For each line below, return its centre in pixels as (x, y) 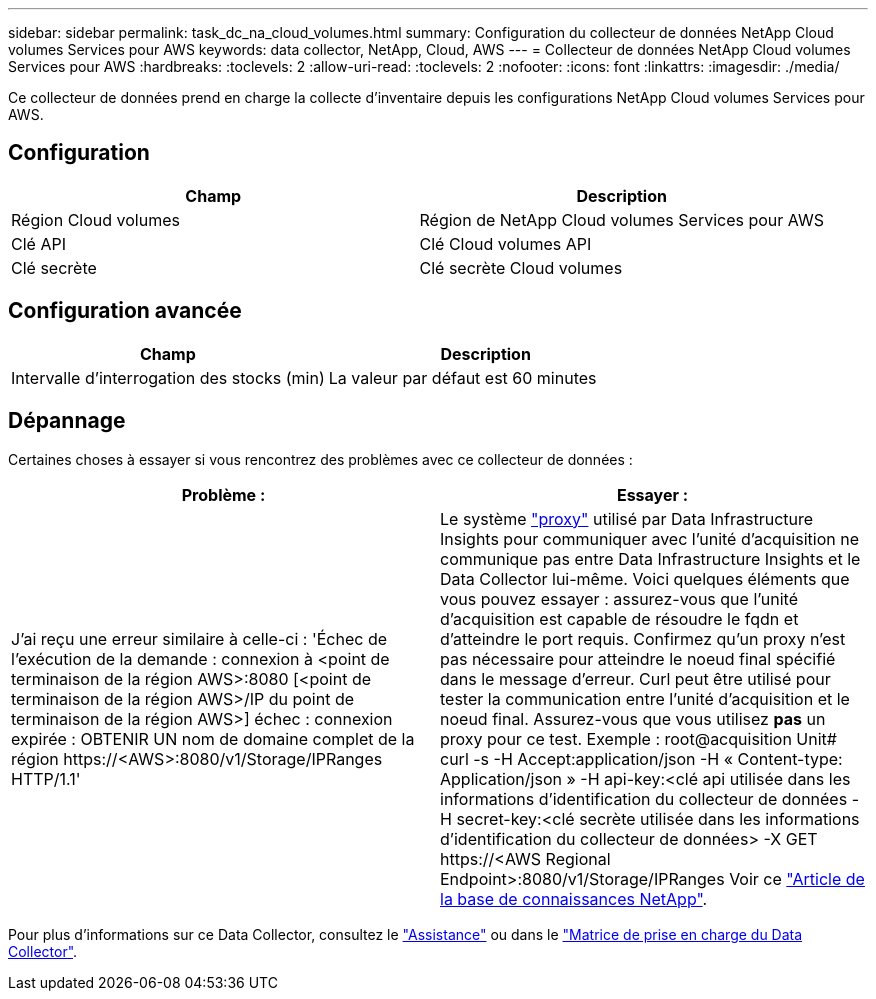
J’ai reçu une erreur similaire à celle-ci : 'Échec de (199, 638)
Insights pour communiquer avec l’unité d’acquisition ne (649, 538)
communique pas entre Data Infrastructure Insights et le (650, 558)
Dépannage (67, 421)
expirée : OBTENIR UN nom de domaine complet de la (213, 738)
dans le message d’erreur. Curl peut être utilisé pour (635, 678)
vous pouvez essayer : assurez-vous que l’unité (619, 598)
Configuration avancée (125, 311)
